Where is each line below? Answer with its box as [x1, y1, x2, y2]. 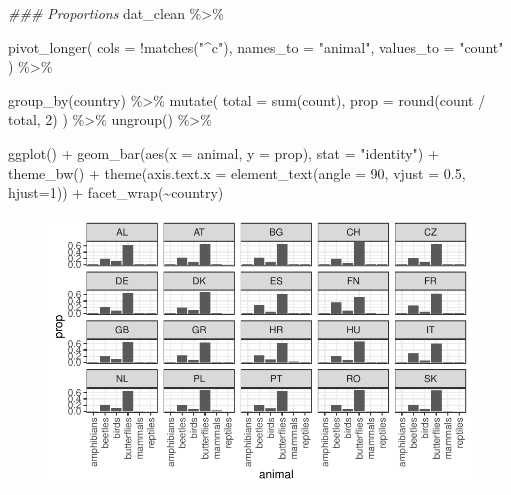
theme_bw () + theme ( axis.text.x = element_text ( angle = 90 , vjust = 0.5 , [8, 162, 466, 183]
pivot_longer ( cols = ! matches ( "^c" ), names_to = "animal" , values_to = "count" [8, 36, 504, 57]
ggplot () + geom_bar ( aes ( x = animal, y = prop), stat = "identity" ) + [8, 142, 439, 163]
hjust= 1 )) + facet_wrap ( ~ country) [8, 182, 224, 203]
